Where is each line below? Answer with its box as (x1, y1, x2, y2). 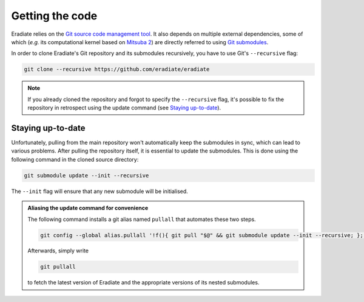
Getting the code (11, 9, 98, 22)
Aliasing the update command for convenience (27, 205, 149, 212)
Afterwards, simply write (27, 247, 89, 254)
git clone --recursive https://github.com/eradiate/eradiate (24, 66, 210, 73)
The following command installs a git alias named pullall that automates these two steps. (27, 215, 256, 223)
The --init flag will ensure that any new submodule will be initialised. (11, 188, 188, 195)
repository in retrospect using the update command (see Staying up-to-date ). (27, 104, 221, 111)
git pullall (40, 263, 76, 271)
